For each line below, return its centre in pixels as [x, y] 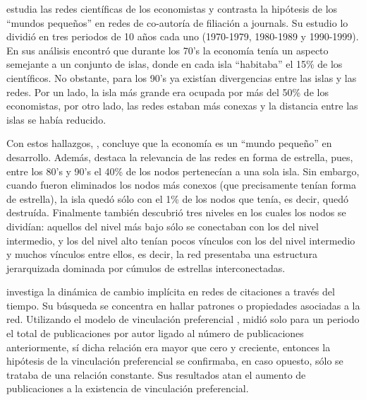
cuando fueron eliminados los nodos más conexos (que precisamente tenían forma [182, 185]
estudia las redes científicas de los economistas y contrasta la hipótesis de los [172, 8]
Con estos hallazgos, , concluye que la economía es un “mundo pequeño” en [169, 143]
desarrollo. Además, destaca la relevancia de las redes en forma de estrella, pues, [180, 157]
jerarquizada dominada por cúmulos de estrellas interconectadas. [146, 267]
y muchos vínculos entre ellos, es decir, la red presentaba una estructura [162, 254]
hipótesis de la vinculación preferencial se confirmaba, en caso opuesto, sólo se [175, 361]
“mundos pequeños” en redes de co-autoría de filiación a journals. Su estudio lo [177, 22]
